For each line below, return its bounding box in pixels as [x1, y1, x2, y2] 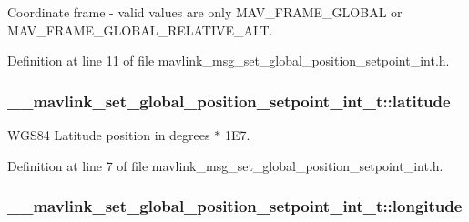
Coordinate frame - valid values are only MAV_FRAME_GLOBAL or [7, 3, 403, 21]
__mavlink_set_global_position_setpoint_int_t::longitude [7, 195, 463, 217]
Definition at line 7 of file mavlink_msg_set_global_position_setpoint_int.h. [7, 156, 444, 175]
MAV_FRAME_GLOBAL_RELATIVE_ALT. [7, 20, 273, 39]
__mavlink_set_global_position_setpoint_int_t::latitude [7, 89, 451, 112]
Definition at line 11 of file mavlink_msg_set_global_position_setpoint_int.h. [7, 51, 450, 70]
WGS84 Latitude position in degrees [7, 126, 210, 144]
